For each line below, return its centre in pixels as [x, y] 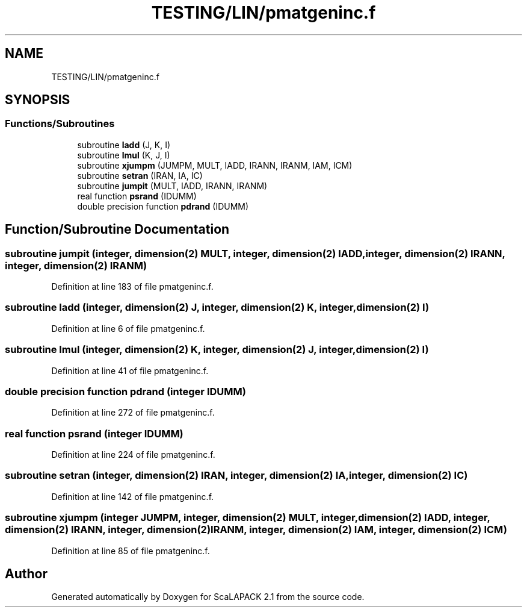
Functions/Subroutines [60, 124]
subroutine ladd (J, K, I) [124, 145]
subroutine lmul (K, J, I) [124, 155]
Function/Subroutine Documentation [117, 230]
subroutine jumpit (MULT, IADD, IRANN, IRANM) [172, 186]
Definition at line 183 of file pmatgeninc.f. [132, 287]
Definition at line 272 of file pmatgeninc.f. [133, 413]
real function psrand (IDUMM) [137, 196]
